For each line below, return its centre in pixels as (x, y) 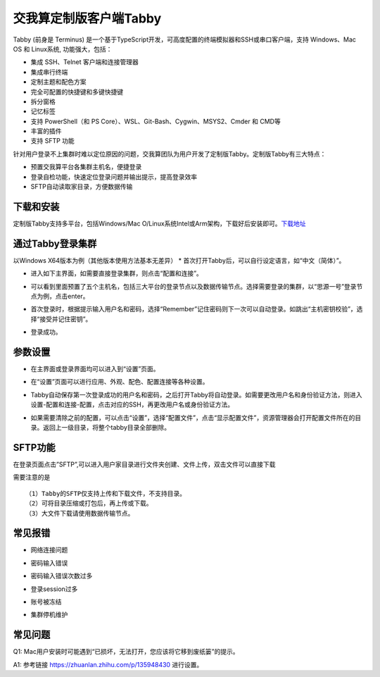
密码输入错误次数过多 (62, 576)
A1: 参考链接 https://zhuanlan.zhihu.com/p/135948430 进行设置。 (108, 664)
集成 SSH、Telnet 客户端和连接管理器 (84, 62)
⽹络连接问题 (49, 550)
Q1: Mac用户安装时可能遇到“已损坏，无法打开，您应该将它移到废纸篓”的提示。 (126, 652)
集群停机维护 (49, 615)
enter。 (78, 296)
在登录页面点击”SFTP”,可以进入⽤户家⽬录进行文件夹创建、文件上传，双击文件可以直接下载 (144, 464)
